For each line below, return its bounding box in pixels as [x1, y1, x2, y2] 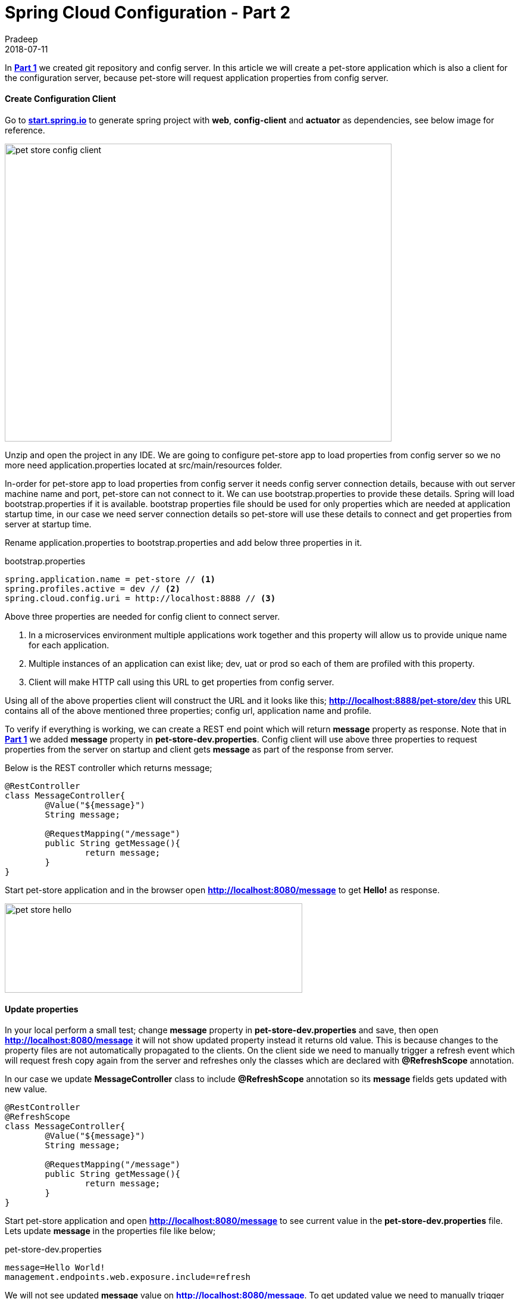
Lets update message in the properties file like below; [5, 1226, 216, 1236]
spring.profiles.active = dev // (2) [5, 583, 181, 593]
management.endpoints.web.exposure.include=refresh [5, 1272, 251, 1282]
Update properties [5, 1003, 79, 1014]
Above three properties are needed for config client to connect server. [5, 611, 280, 621]
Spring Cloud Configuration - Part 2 [5, 2, 291, 23]
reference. [5, 125, 45, 135]
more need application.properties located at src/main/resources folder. [5, 459, 283, 470]
